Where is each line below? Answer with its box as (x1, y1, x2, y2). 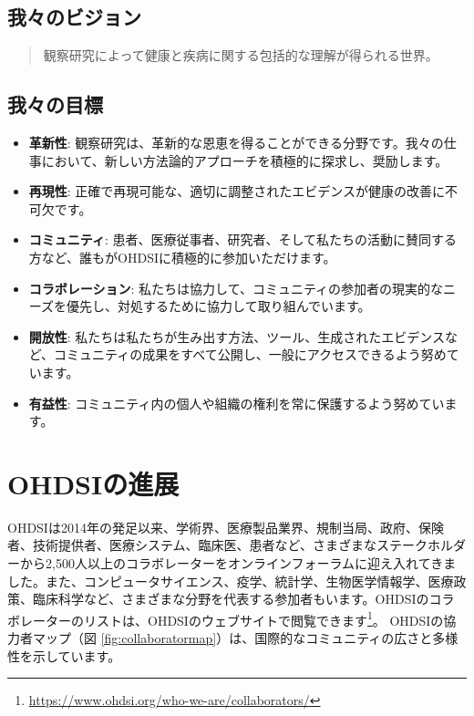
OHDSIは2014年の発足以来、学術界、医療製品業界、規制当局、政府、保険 (7, 517, 444, 536)
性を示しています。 (7, 646, 121, 665)
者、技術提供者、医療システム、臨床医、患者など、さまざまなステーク (7, 535, 428, 555)
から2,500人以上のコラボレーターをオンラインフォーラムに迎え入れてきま (19, 554, 457, 573)
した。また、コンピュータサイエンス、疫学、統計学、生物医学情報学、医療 (7, 571, 454, 590)
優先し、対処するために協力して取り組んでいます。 (67, 296, 371, 316)
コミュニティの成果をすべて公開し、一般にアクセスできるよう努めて (54, 345, 459, 364)
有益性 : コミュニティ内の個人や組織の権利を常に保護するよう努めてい (28, 393, 445, 412)
